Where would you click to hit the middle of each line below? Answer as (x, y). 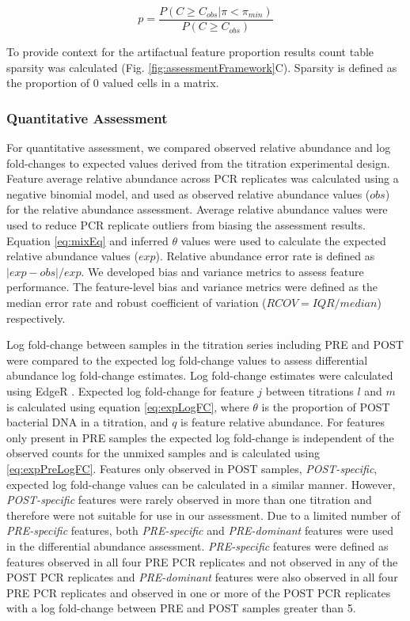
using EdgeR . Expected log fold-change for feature (130, 390)
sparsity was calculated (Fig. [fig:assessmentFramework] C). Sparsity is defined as (202, 67)
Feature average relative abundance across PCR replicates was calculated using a (203, 178)
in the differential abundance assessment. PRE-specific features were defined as (197, 545)
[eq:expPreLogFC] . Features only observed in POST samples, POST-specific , (192, 468)
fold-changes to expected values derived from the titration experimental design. (198, 163)
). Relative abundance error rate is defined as (265, 256)
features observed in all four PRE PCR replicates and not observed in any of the (202, 561)
